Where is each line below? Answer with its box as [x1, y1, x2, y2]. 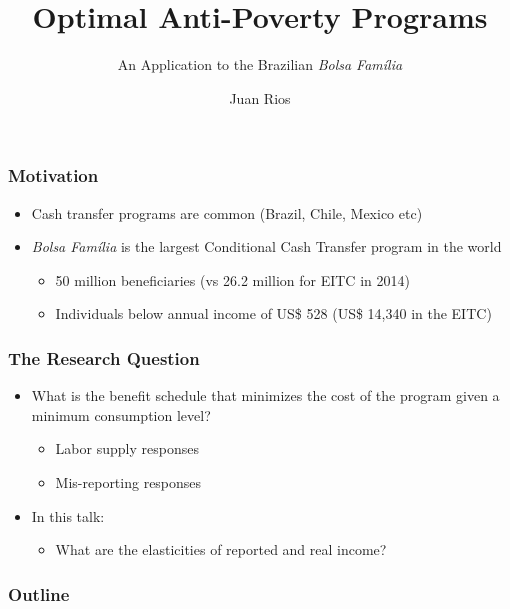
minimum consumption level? [31, 404, 211, 425]
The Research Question [8, 345, 200, 370]
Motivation [8, 163, 99, 188]
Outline [8, 581, 70, 606]
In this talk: [31, 505, 105, 526]
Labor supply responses [55, 438, 199, 459]
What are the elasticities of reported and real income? [55, 539, 387, 560]
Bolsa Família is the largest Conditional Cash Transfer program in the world [31, 236, 502, 257]
